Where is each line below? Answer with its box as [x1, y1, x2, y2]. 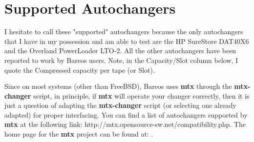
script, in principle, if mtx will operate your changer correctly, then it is [33, 90, 250, 101]
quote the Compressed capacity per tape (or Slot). [4, 64, 155, 75]
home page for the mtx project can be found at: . [4, 129, 153, 139]
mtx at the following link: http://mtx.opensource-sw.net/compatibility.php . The [4, 119, 246, 129]
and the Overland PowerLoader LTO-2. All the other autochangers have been [4, 45, 236, 56]
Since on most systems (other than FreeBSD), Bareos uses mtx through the [4, 81, 232, 91]
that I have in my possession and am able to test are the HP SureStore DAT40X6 [4, 36, 249, 46]
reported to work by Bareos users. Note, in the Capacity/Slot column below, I [4, 55, 238, 65]
